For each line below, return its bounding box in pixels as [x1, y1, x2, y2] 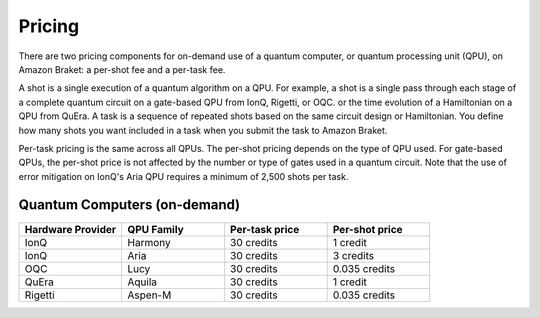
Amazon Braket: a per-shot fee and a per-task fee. [18, 63, 226, 75]
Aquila [127, 275, 158, 289]
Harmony [127, 235, 171, 249]
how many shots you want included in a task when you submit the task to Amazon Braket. [18, 124, 388, 136]
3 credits [332, 248, 375, 262]
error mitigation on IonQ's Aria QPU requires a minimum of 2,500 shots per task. [18, 170, 349, 182]
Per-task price [230, 222, 300, 236]
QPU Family [127, 222, 184, 236]
